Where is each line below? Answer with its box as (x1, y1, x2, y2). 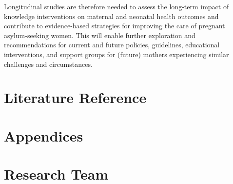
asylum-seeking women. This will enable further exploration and (4, 30, 195, 40)
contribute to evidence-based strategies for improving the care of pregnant (4, 20, 225, 31)
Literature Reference (4, 87, 147, 107)
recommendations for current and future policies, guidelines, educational (4, 40, 220, 50)
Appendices (4, 125, 83, 145)
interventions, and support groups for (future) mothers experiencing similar (4, 49, 229, 59)
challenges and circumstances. (4, 59, 93, 69)
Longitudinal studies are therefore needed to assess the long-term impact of (4, 1, 229, 11)
